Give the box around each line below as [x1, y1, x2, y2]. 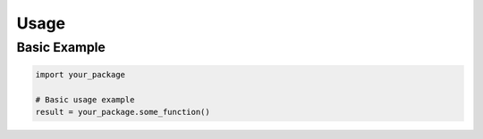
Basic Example [16, 39, 106, 55]
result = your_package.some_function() [35, 107, 210, 117]
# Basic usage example [35, 94, 135, 104]
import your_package [35, 69, 125, 79]
